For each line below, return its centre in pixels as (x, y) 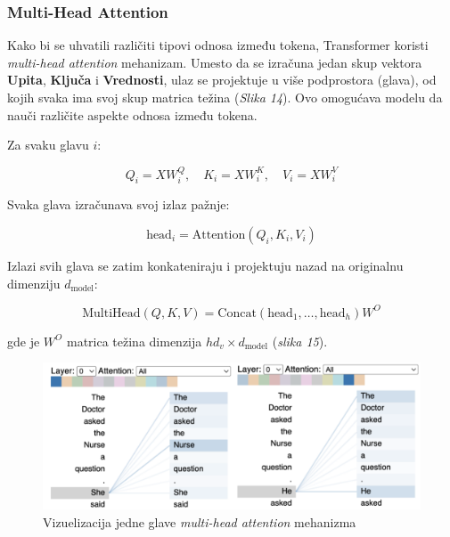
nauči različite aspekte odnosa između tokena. (132, 114)
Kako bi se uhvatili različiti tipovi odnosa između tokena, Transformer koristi (218, 45)
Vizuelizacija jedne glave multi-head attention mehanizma (200, 521)
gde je (24, 341)
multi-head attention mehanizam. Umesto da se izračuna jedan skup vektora (215, 62)
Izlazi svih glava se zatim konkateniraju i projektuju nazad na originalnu (205, 265)
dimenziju (34, 283)
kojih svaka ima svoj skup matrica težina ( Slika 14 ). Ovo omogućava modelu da (225, 97)
